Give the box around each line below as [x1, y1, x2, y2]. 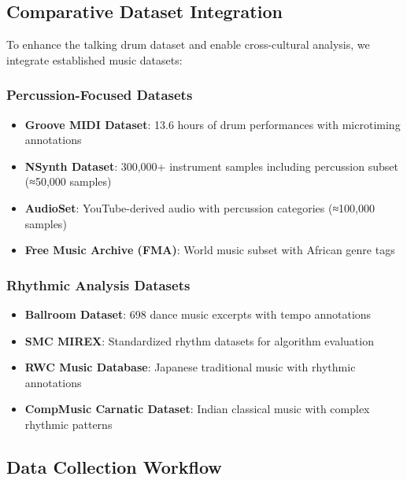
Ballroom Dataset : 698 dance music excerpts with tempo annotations [24, 305, 372, 322]
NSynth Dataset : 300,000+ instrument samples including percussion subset [24, 157, 398, 174]
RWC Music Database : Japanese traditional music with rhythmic [24, 359, 356, 375]
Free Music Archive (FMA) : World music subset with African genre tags [24, 242, 395, 258]
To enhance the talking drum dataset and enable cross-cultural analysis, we [6, 36, 370, 53]
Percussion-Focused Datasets [6, 85, 193, 105]
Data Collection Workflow [6, 454, 222, 478]
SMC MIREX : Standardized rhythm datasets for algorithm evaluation [24, 332, 374, 349]
